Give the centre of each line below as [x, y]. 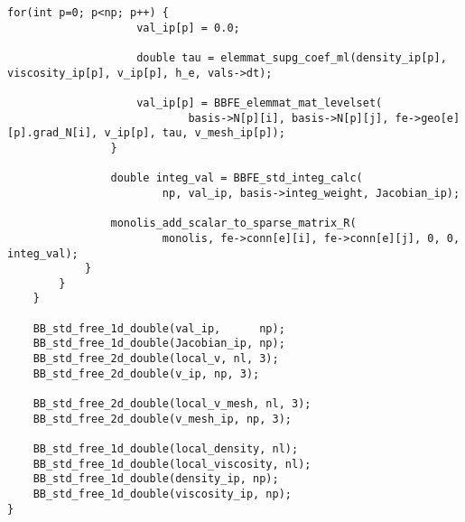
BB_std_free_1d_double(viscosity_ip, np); [162, 494]
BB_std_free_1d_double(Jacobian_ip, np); [159, 344]
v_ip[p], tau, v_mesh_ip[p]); [195, 133]
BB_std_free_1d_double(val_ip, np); [159, 328]
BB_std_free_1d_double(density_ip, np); [156, 479]
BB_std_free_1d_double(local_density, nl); [166, 449]
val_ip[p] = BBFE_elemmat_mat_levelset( [260, 103]
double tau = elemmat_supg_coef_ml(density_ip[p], [292, 57]
